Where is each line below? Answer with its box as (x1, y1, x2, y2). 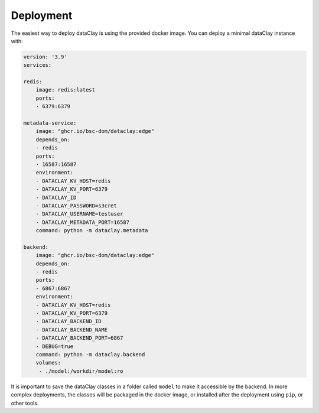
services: (23, 62, 52, 69)
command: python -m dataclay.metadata (35, 227, 148, 234)
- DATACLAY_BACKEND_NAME (35, 326, 108, 333)
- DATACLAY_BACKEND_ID (35, 318, 102, 325)
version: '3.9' (23, 53, 67, 60)
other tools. (11, 399, 39, 407)
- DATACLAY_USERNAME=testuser (35, 210, 123, 217)
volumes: (35, 359, 61, 366)
